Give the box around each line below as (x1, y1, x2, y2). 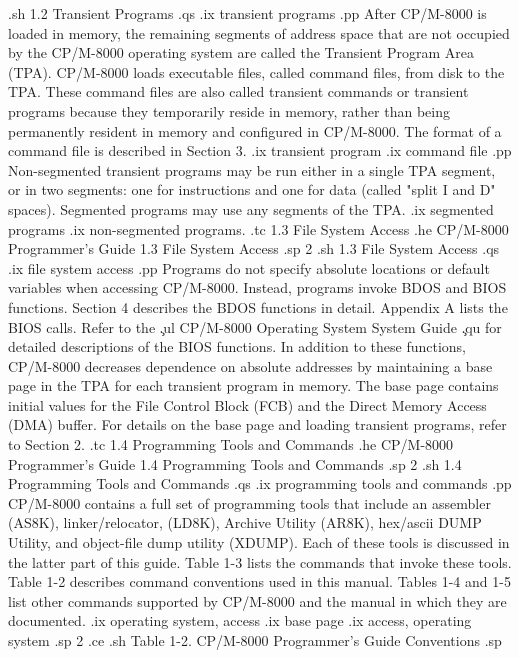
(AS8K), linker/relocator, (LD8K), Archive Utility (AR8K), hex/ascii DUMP (8, 512, 482, 533)
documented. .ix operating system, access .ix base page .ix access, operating (8, 610, 472, 631)
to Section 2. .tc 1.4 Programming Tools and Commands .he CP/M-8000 (8, 434, 454, 455)
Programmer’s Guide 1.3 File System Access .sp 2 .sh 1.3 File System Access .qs (8, 238, 500, 259)
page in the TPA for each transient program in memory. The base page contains (8, 375, 499, 396)
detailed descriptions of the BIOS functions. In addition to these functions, (8, 336, 466, 357)
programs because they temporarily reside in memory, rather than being (8, 100, 450, 121)
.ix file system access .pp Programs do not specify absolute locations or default (8, 257, 490, 278)
